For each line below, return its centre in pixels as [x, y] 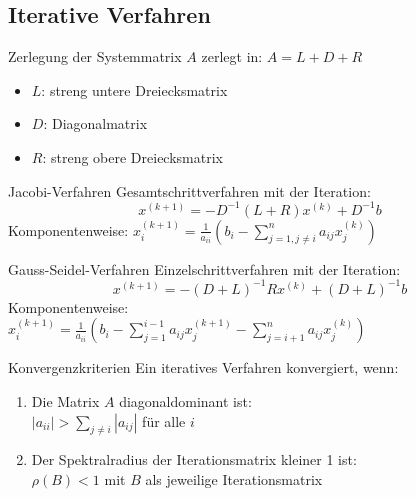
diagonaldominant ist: [185, 400]
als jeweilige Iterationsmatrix [234, 478]
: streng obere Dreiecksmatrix [132, 156]
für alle [164, 420]
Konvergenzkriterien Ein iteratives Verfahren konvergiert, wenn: [203, 367]
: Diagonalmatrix [95, 123]
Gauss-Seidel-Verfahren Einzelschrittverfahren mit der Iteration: [204, 268]
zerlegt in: [232, 56]
